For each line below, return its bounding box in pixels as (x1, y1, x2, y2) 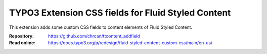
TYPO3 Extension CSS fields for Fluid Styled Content (9, 7, 231, 18)
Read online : (9, 40, 36, 46)
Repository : (9, 33, 34, 39)
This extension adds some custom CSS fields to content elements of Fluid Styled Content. (9, 24, 192, 30)
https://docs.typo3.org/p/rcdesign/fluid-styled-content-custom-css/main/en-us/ (48, 40, 213, 46)
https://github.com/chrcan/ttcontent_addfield (48, 33, 140, 39)
